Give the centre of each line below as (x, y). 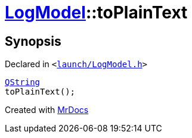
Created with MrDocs (47, 110)
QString (23, 82)
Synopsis (33, 41)
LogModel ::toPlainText (96, 12)
